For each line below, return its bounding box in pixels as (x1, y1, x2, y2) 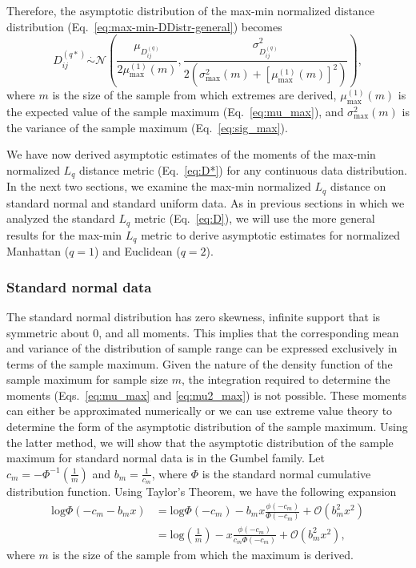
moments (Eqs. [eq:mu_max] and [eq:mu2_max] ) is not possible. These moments (6, 386, 407, 403)
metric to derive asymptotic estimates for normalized (141, 226, 401, 243)
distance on (330, 178, 386, 195)
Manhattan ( (6, 243, 70, 260)
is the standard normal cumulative (202, 465, 371, 481)
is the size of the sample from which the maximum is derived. (52, 546, 354, 562)
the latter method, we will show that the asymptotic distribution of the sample (6, 433, 394, 450)
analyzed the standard (6, 210, 115, 227)
